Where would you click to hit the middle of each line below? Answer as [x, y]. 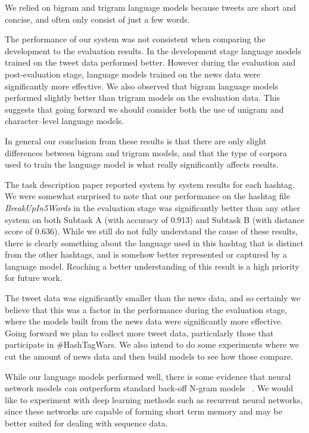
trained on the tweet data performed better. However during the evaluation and [150, 62]
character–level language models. [65, 121]
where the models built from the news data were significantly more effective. [144, 321]
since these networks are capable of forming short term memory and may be [143, 411]
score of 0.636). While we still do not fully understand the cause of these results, [152, 231]
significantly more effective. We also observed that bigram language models [142, 86]
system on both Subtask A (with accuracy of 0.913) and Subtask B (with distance [155, 219]
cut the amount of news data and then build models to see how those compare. [149, 356]
